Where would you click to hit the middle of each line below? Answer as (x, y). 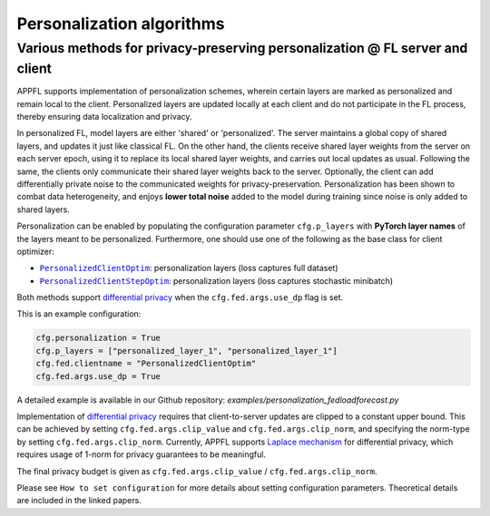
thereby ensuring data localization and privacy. (104, 117)
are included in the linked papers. (79, 501)
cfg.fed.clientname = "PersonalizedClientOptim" (146, 364)
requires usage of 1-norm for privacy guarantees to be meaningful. (142, 454)
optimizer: (35, 251)
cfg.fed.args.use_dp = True (98, 376)
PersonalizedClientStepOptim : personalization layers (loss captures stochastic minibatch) (216, 280)
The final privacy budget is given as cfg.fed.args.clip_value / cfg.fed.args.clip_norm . (197, 471)
